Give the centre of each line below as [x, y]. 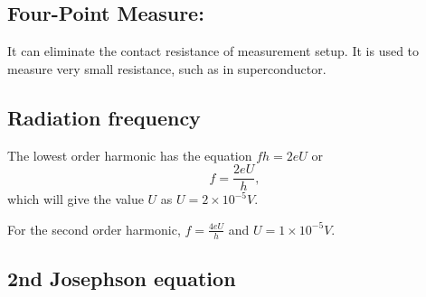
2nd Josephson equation [122, 278]
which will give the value [76, 199]
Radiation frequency [104, 117]
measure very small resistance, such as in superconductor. [167, 68]
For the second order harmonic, [94, 229]
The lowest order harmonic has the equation [130, 155]
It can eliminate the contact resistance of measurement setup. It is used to [213, 51]
